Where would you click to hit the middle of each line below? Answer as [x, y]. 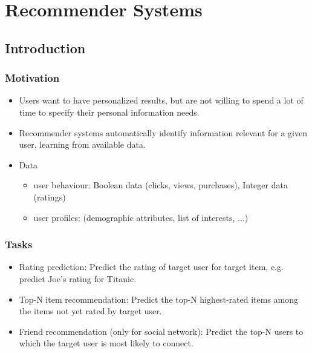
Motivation [32, 78]
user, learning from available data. [82, 144]
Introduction [45, 48]
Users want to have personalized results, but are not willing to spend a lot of [161, 100]
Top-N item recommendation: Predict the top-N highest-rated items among [159, 299]
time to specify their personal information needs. [109, 112]
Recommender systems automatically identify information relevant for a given [163, 132]
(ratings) [50, 196]
